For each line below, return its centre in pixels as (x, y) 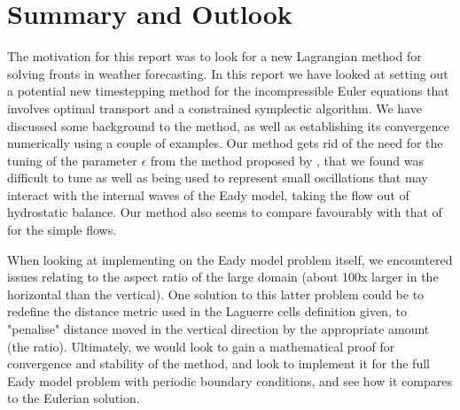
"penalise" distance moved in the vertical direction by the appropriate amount (218, 329)
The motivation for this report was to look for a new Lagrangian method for (214, 56)
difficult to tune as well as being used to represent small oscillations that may (218, 178)
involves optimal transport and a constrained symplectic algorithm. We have (214, 108)
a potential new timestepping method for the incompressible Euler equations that (228, 91)
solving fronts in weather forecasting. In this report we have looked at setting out (228, 73)
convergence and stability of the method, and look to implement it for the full (218, 364)
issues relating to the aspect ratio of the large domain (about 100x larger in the (223, 277)
